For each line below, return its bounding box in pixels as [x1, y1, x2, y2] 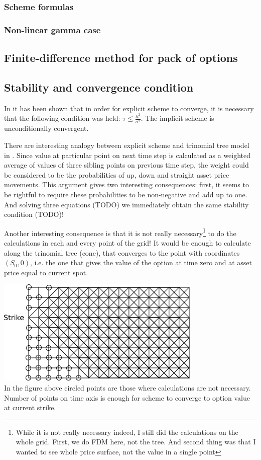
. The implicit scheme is [141, 113, 214, 123]
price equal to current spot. [4, 267, 88, 277]
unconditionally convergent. [4, 123, 89, 133]
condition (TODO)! [4, 209, 64, 219]
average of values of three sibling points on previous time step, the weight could [4, 160, 249, 170]
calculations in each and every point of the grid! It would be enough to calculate [4, 238, 251, 248]
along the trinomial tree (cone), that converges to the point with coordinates [4, 247, 240, 258]
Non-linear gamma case [4, 23, 101, 36]
